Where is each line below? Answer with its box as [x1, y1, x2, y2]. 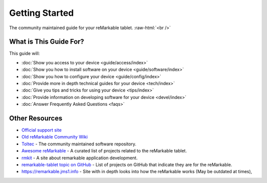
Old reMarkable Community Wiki [21, 134, 88, 140]
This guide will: [9, 50, 40, 56]
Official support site [21, 127, 62, 133]
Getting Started [9, 7, 74, 18]
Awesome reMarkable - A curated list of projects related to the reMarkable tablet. [21, 148, 187, 154]
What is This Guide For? [9, 38, 84, 46]
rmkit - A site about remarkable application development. [21, 155, 138, 161]
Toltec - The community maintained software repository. [21, 141, 136, 147]
